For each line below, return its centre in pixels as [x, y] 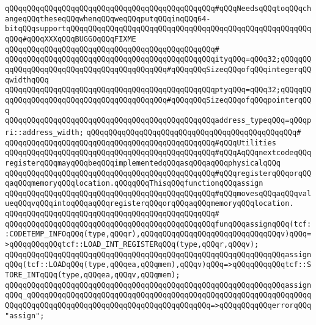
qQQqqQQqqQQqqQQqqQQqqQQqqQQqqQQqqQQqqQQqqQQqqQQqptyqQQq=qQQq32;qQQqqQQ [158, 90]
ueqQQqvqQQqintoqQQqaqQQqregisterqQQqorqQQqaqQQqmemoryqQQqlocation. [149, 204]
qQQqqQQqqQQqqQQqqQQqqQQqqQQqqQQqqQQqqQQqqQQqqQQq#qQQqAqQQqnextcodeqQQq [158, 153]
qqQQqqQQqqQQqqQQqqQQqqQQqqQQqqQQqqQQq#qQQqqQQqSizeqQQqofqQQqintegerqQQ [158, 69]
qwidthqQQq [27, 80]
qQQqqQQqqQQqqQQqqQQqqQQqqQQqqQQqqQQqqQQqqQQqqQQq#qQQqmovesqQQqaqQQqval [158, 193]
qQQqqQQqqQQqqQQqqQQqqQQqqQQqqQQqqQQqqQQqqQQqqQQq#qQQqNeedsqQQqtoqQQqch [158, 9]
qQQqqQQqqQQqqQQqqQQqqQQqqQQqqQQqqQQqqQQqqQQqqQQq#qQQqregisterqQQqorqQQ [158, 173]
